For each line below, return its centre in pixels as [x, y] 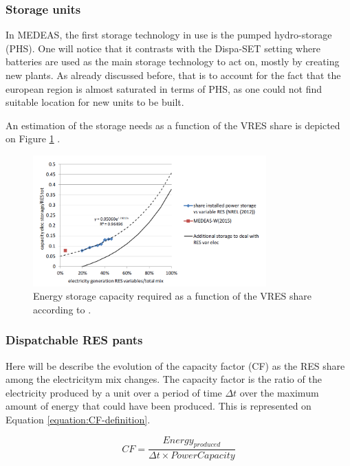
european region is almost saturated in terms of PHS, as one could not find [164, 88]
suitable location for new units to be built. [95, 102]
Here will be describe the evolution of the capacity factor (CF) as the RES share [175, 365]
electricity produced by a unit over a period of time [114, 392]
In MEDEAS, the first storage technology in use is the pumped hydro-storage [169, 35]
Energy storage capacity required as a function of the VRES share [173, 296]
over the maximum [279, 392]
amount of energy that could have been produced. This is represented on [158, 406]
